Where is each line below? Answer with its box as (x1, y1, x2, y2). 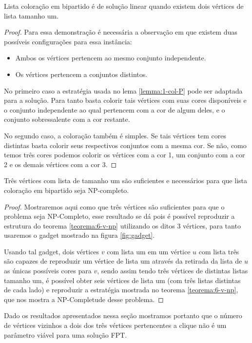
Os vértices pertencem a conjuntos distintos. (15, 69, 148, 79)
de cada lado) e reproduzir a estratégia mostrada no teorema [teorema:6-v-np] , (4, 285, 238, 295)
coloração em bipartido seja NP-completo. (4, 185, 129, 195)
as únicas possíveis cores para (4, 266, 92, 276)
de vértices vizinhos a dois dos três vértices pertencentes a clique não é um (4, 320, 227, 330)
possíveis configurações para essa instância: (4, 36, 132, 46)
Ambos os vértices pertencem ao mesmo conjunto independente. (15, 53, 206, 63)
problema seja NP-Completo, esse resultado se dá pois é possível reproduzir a (4, 211, 235, 221)
